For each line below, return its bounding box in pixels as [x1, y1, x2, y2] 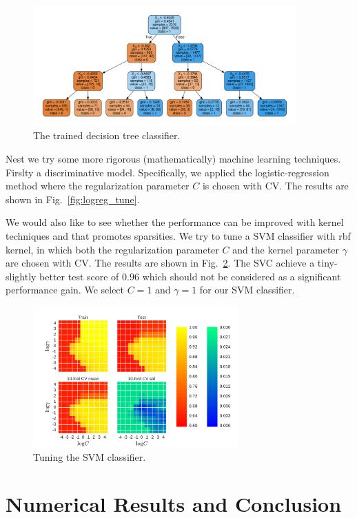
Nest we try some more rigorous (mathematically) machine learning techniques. [6, 151, 341, 165]
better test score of [39, 269, 119, 283]
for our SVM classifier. [199, 282, 295, 297]
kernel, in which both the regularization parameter [6, 242, 219, 256]
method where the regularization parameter [6, 178, 190, 193]
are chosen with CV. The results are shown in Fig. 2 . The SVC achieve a [6, 256, 315, 270]
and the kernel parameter [232, 242, 340, 256]
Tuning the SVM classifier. [33, 449, 146, 464]
